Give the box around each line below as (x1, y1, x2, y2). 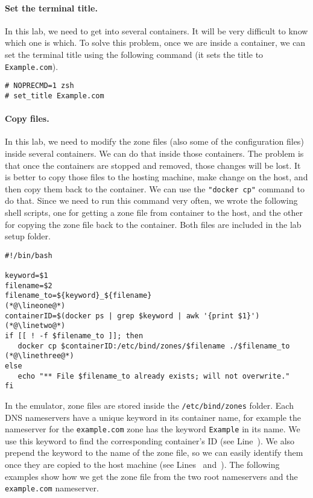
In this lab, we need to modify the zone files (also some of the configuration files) (5, 135, 304, 148)
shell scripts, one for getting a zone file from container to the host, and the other (5, 206, 303, 218)
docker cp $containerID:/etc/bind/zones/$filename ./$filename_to (17, 341, 290, 350)
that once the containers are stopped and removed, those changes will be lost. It (5, 159, 301, 171)
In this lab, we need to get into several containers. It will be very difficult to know (5, 24, 308, 37)
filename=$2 (5, 281, 52, 290)
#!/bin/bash (5, 251, 52, 260)
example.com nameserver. (5, 482, 99, 494)
